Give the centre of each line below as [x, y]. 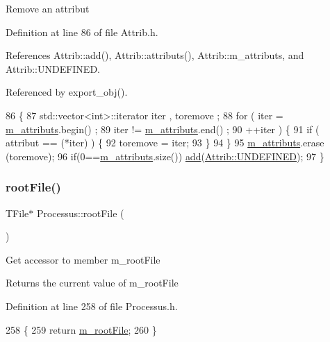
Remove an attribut [48, 8]
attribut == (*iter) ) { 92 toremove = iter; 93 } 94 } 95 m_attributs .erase [165, 143]
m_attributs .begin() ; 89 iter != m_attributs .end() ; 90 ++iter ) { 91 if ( [163, 129]
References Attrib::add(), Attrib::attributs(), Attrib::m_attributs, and [155, 55]
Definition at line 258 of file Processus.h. [92, 306]
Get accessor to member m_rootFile [83, 259]
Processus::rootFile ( [80, 213]
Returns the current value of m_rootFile [92, 283]
